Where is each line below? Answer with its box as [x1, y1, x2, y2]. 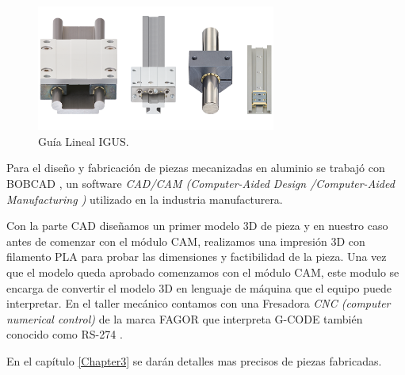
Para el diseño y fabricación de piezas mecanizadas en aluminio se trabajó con [6, 159, 385, 176]
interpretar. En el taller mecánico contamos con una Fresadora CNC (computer [6, 295, 391, 312]
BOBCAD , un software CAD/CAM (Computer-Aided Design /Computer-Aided [6, 174, 395, 191]
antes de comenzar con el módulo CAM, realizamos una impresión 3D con [6, 232, 365, 249]
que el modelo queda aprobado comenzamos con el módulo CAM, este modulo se [6, 263, 399, 280]
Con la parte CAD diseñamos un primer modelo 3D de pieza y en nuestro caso [6, 217, 388, 234]
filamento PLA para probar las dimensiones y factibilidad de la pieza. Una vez [6, 248, 387, 265]
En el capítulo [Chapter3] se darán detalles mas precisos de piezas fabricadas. [6, 352, 382, 369]
